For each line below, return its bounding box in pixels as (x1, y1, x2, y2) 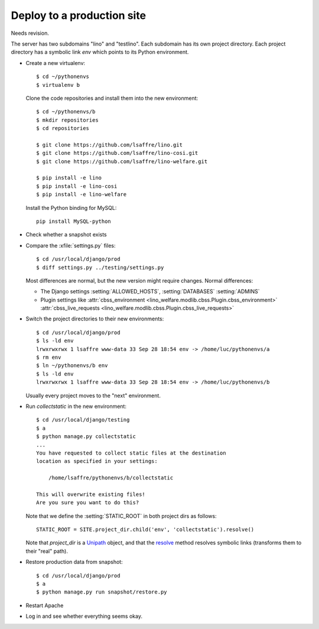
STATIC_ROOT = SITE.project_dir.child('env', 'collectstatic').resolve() (36, 526, 255, 533)
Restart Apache (25, 602, 64, 609)
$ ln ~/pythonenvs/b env (36, 362, 108, 369)
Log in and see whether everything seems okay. (25, 612, 143, 620)
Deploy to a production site (11, 9, 147, 22)
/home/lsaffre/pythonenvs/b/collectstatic (48, 475, 174, 481)
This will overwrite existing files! (36, 491, 146, 498)
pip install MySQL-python (36, 218, 112, 225)
